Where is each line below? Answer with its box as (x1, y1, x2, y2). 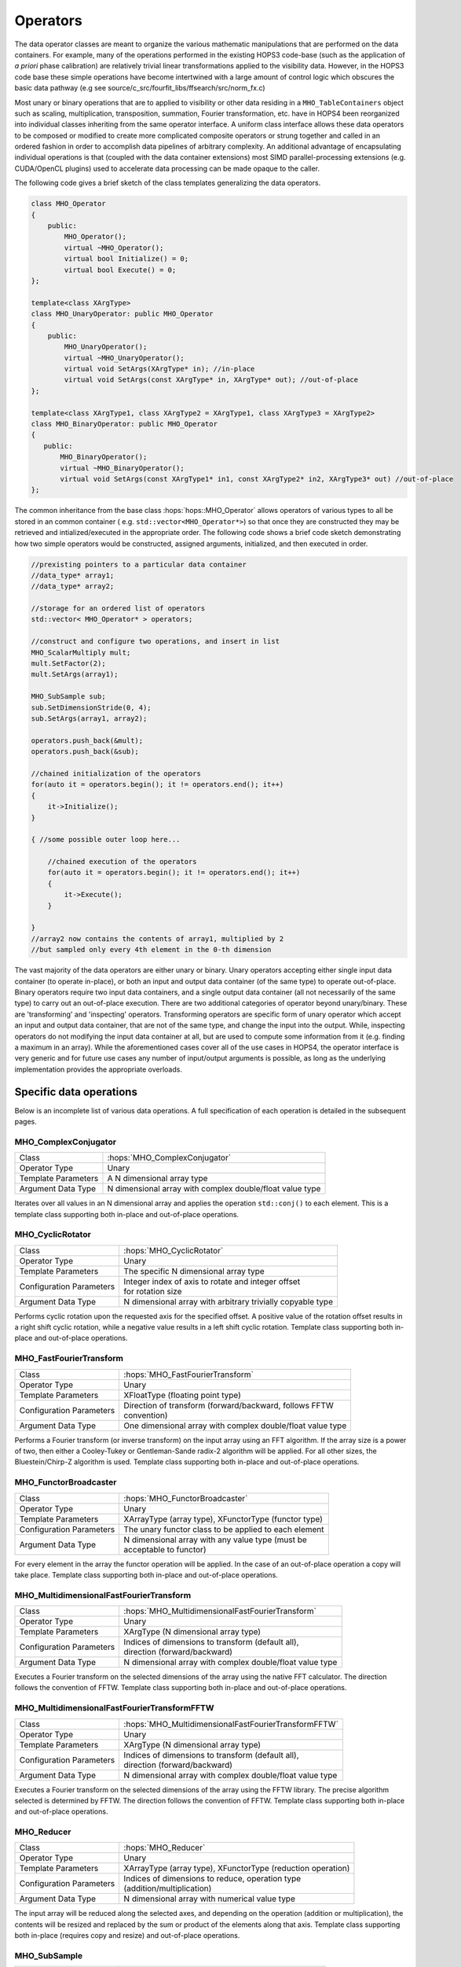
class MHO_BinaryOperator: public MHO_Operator (31, 419, 218, 429)
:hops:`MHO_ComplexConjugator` (107, 1153, 232, 1164)
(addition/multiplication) (123, 1883, 212, 1894)
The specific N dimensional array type (123, 1265, 265, 1276)
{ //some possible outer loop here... (31, 835, 181, 844)
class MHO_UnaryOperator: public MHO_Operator (31, 309, 214, 319)
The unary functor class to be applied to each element (123, 1523, 325, 1534)
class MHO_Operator (31, 199, 106, 209)
